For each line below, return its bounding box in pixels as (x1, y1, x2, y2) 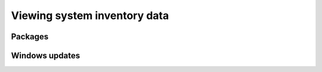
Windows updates (11, 51, 80, 61)
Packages (11, 32, 49, 42)
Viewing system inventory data (11, 9, 169, 22)
